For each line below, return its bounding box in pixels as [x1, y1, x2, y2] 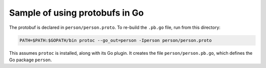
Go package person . [9, 57, 52, 63]
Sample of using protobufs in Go [9, 7, 144, 18]
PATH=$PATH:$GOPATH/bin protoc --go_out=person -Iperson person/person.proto [19, 37, 212, 43]
